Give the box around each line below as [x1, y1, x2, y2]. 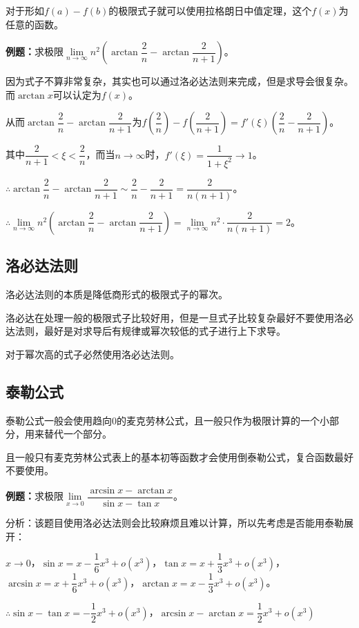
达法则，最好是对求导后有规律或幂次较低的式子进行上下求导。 [6, 324, 286, 338]
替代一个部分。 [43, 426, 112, 441]
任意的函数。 [6, 17, 64, 31]
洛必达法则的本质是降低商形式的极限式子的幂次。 [6, 287, 228, 302]
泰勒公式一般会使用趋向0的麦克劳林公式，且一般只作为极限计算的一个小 [6, 413, 329, 427]
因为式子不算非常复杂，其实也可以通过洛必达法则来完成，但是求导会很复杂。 [6, 74, 353, 88]
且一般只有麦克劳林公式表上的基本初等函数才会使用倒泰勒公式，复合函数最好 [6, 449, 353, 464]
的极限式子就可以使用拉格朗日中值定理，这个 [108, 3, 312, 17]
